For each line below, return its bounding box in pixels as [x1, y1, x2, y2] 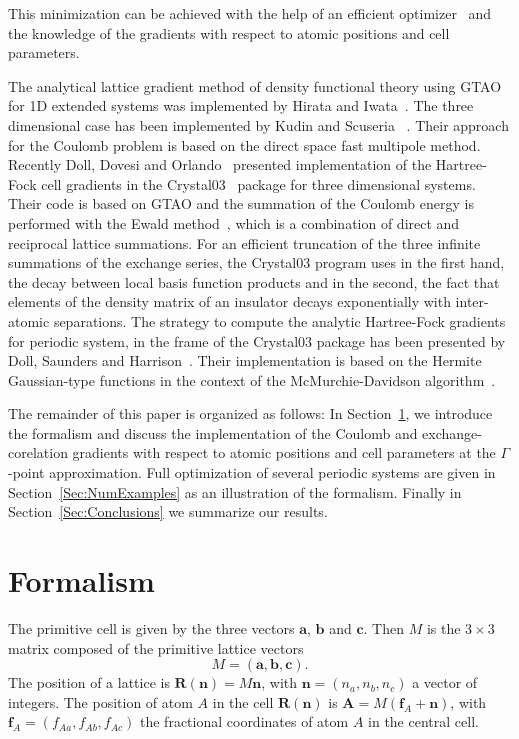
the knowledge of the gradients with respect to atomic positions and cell [8, 22, 450, 43]
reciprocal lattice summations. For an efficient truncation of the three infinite [8, 232, 481, 253]
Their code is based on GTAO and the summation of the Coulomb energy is [8, 193, 474, 214]
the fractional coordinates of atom [140, 711, 349, 732]
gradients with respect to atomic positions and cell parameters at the [72, 442, 496, 463]
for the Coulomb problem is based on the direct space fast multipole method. [8, 134, 481, 155]
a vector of [412, 672, 478, 693]
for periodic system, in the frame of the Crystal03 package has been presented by [8, 330, 506, 351]
